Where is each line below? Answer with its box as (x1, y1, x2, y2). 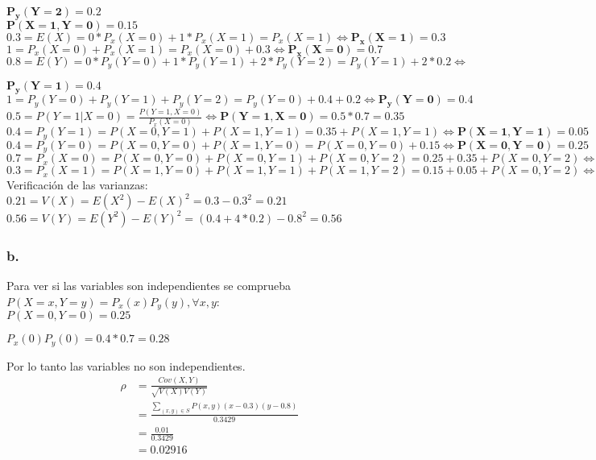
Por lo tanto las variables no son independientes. (6, 357, 246, 374)
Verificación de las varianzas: (6, 176, 148, 193)
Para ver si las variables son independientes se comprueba (6, 277, 292, 294)
